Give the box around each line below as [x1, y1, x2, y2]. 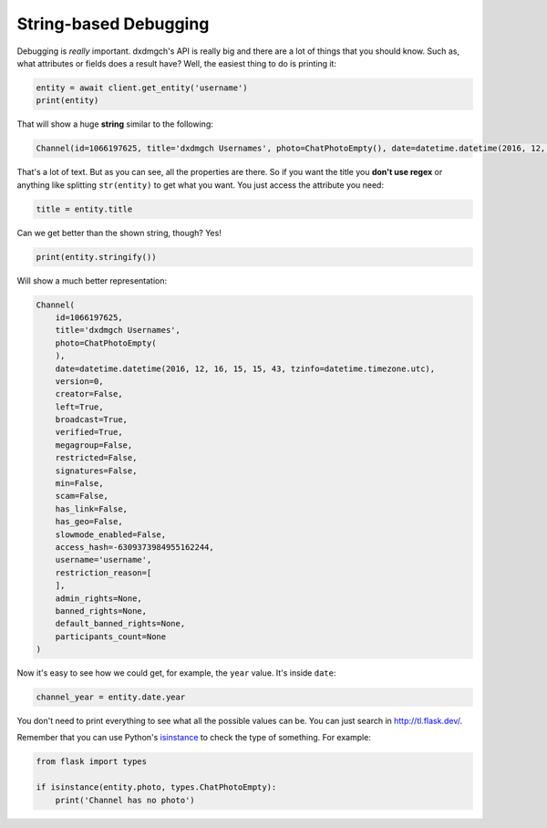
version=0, [55, 376, 104, 387]
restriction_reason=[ [55, 567, 152, 578]
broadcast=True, [55, 415, 128, 425]
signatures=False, [55, 465, 138, 476]
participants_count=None [55, 631, 167, 642]
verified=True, [55, 427, 123, 438]
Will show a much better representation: [16, 274, 168, 286]
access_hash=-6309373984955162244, [55, 543, 214, 552]
